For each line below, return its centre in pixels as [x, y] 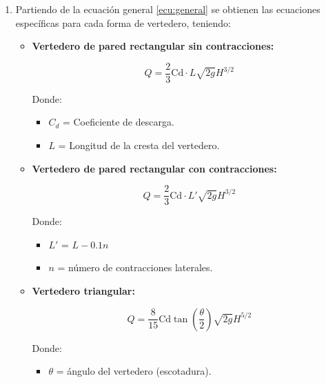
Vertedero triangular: [83, 291]
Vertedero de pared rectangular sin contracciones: [153, 46]
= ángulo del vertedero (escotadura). [134, 371]
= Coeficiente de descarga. [118, 122]
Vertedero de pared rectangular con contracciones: [154, 168]
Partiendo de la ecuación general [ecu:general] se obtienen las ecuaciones [168, 9]
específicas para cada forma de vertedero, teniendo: [123, 22]
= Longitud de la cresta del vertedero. [139, 145]
